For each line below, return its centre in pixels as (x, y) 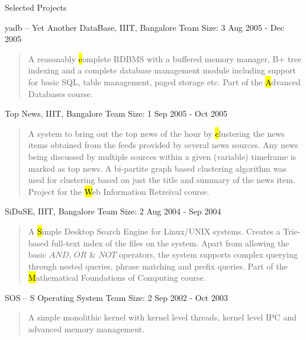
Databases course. (60, 93)
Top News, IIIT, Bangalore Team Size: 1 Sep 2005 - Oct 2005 (116, 113)
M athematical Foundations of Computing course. (117, 278)
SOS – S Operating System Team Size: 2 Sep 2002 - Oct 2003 (116, 297)
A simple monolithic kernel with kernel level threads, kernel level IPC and (162, 317)
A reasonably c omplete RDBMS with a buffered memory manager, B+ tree (165, 58)
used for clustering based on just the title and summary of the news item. (162, 180)
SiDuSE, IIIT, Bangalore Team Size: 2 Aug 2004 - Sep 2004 (113, 211)
